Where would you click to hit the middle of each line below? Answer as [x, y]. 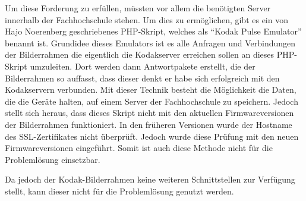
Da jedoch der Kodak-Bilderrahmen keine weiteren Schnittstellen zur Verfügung [150, 179]
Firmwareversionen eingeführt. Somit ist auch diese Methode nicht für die [139, 148]
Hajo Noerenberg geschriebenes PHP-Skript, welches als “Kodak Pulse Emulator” [153, 31]
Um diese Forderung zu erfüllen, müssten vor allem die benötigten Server [138, 8]
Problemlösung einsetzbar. [53, 159]
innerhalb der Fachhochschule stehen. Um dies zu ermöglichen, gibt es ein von [146, 19]
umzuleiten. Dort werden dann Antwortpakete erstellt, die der [143, 66]
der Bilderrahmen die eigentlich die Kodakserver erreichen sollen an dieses [140, 54]
